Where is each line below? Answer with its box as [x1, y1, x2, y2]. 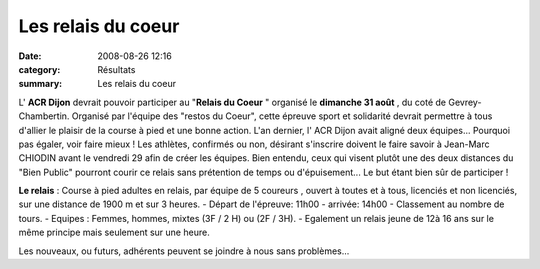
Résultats [97, 63, 136, 75]
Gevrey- [448, 96, 482, 108]
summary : [18, 78, 63, 90]
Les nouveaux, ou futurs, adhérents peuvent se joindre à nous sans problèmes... [18, 245, 350, 257]
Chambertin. [18, 110, 70, 122]
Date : [18, 50, 42, 62]
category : [18, 63, 61, 75]
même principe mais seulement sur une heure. [18, 226, 210, 239]
